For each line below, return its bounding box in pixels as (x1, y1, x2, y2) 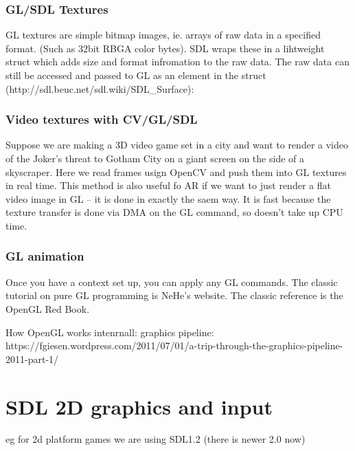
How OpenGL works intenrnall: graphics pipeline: (5, 324, 214, 339)
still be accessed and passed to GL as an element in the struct (5, 68, 266, 82)
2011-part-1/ (5, 351, 59, 366)
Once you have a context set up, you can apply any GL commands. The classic (5, 274, 338, 289)
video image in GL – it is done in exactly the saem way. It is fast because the (5, 191, 331, 206)
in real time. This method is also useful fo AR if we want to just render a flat (5, 178, 331, 192)
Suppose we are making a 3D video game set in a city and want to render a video (5, 137, 348, 152)
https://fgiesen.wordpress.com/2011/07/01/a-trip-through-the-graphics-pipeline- (5, 338, 343, 353)
